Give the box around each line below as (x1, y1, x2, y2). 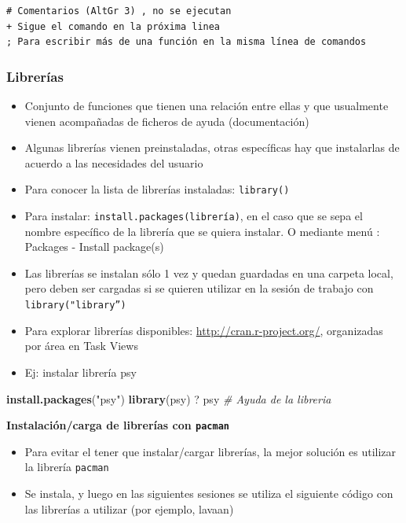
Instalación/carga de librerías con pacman (6, 417, 229, 433)
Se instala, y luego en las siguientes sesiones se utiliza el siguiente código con (24, 485, 393, 501)
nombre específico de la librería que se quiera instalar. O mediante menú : (24, 223, 380, 239)
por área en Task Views (24, 337, 138, 354)
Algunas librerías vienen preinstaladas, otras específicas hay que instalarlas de (24, 139, 400, 156)
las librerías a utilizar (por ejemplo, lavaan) (24, 500, 234, 517)
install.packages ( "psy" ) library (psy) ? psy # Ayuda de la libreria (6, 390, 331, 407)
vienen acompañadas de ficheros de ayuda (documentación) (24, 112, 309, 129)
